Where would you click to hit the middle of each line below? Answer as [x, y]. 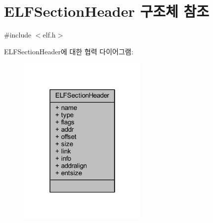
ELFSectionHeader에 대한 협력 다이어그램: [69, 51]
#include [18, 35]
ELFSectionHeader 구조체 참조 [106, 11]
